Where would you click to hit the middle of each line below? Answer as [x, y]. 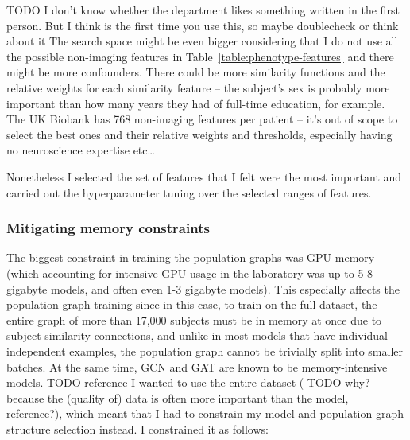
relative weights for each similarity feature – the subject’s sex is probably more [198, 87]
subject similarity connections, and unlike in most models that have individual [197, 335]
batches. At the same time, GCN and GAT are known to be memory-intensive [197, 366]
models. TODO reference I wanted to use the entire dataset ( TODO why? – [193, 382]
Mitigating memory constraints [108, 228]
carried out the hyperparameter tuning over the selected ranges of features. [189, 192]
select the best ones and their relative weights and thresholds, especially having [199, 134]
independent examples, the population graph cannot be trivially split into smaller [205, 350]
